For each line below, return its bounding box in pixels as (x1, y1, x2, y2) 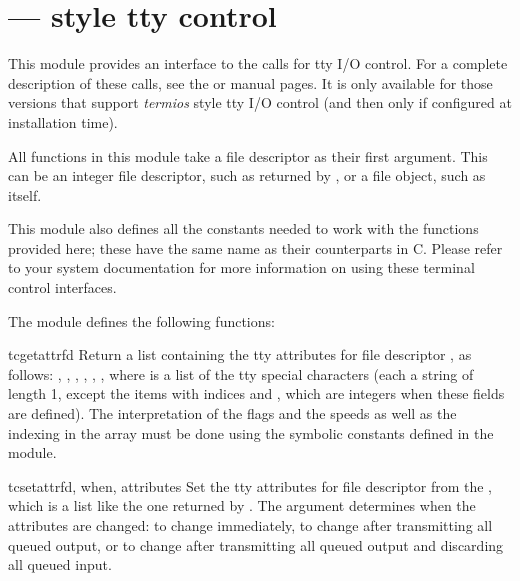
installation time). (8, 111, 118, 132)
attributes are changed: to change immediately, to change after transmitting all (8, 515, 493, 535)
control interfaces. (8, 277, 117, 298)
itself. (8, 184, 42, 205)
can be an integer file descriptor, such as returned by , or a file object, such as (8, 165, 486, 186)
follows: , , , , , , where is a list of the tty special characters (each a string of (8, 363, 474, 384)
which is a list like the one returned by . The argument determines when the (8, 495, 476, 516)
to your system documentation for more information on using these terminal (8, 257, 475, 278)
